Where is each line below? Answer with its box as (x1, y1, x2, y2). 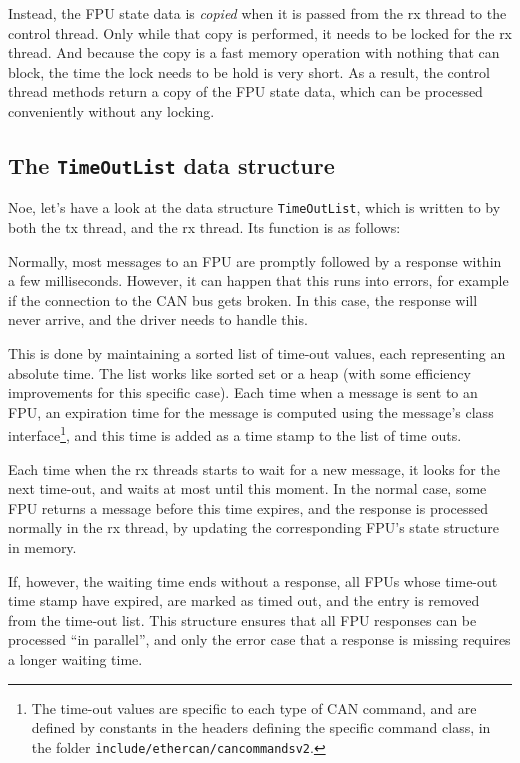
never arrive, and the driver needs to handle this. (8, 309, 308, 330)
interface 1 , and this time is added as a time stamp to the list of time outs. (8, 422, 462, 445)
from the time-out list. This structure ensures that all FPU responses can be (8, 609, 477, 630)
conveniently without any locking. (8, 100, 215, 121)
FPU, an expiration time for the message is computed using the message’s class (8, 401, 494, 422)
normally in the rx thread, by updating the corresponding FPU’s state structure (8, 517, 500, 538)
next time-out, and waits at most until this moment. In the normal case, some (8, 478, 487, 499)
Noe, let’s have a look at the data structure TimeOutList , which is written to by (8, 197, 501, 218)
